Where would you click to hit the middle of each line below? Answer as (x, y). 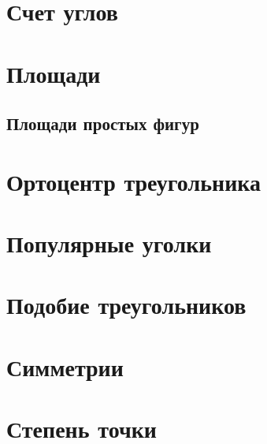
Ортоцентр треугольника (133, 181)
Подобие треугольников (126, 305)
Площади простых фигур (103, 123)
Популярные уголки (109, 243)
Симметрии (65, 366)
